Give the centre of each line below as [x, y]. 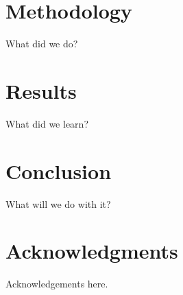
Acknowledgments [92, 251]
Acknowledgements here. [57, 284]
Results [41, 90]
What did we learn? [47, 123]
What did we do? [42, 44]
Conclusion [59, 170]
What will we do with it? [58, 203]
